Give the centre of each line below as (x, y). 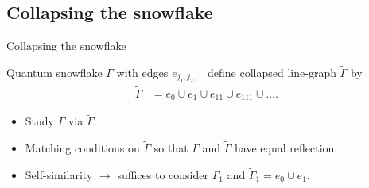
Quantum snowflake (54, 73)
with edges (142, 73)
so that (171, 148)
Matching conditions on (82, 148)
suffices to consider (163, 174)
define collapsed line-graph (272, 73)
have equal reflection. (286, 148)
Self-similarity (59, 174)
